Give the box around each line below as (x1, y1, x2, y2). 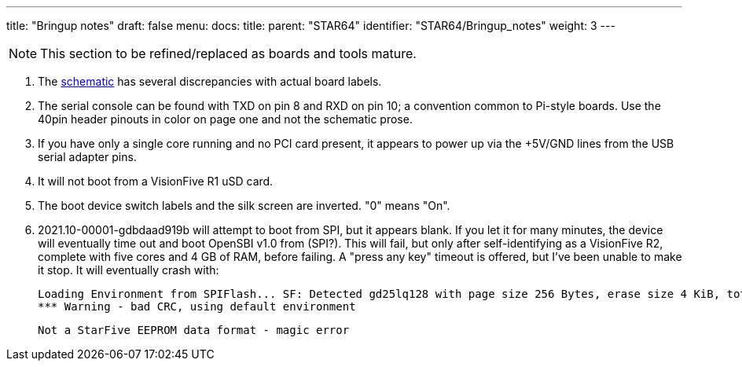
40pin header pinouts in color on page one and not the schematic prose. (38, 112, 413, 126)
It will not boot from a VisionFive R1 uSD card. (38, 174, 274, 188)
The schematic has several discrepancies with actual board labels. (38, 75, 382, 88)
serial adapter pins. (38, 150, 137, 163)
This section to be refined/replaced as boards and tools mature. (40, 46, 417, 61)
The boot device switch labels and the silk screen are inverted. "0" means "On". (38, 199, 450, 212)
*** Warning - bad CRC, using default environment (38, 300, 356, 313)
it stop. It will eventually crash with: (38, 263, 219, 277)
